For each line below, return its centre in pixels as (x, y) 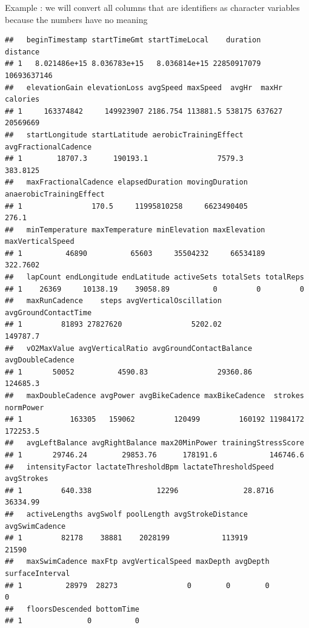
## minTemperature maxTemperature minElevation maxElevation (135, 230)
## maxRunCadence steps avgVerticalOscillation (113, 301)
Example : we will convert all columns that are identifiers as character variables (152, 7)
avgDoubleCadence (40, 360)
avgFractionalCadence (48, 147)
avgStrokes (27, 479)
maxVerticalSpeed (40, 242)
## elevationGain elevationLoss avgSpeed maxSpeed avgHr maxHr (144, 87)
